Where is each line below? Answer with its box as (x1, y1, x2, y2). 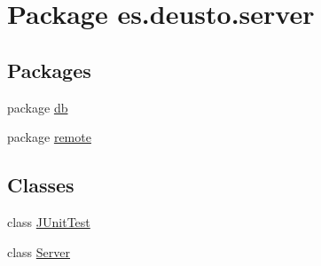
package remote (7, 128, 91, 146)
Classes (7, 171, 74, 199)
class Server (7, 242, 71, 261)
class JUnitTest (7, 212, 90, 231)
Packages (7, 56, 91, 83)
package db (7, 98, 68, 116)
